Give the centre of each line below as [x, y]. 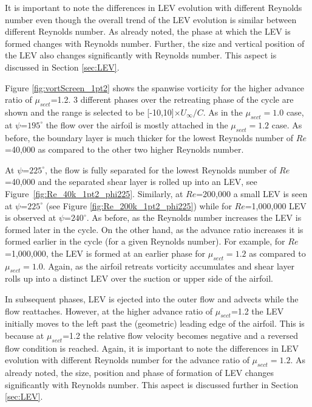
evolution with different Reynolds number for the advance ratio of [127, 360]
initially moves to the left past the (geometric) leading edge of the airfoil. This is [155, 323]
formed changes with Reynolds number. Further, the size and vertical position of [155, 43]
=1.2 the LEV [257, 311]
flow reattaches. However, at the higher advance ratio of [109, 311]
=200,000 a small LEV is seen [252, 193]
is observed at [31, 217]
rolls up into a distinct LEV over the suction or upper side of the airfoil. [139, 278]
